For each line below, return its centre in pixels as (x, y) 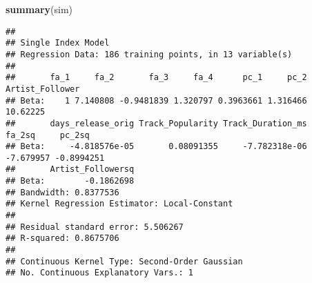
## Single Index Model (58, 43)
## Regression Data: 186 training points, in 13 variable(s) (149, 54)
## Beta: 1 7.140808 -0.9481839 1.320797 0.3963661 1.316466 (156, 100)
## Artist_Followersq (70, 169)
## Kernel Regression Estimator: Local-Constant (119, 204)
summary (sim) (39, 9)
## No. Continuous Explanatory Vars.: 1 (100, 273)
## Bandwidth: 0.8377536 (62, 192)
